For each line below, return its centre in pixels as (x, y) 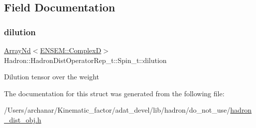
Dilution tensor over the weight (52, 77)
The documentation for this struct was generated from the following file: (114, 93)
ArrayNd (17, 50)
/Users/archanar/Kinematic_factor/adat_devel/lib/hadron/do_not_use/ (117, 110)
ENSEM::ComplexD (71, 50)
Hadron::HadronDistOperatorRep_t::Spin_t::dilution (85, 60)
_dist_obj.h (23, 119)
